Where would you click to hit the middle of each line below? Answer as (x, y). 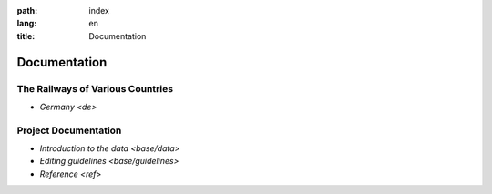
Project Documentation (69, 130)
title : (26, 36)
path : (27, 10)
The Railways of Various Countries (95, 88)
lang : (27, 24)
